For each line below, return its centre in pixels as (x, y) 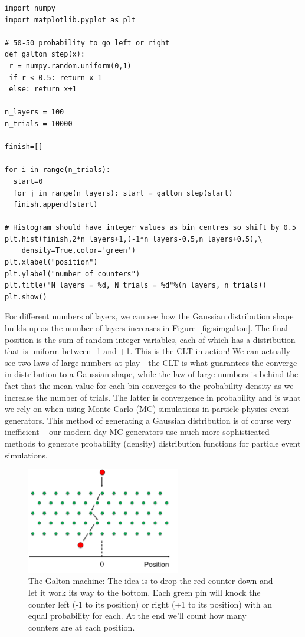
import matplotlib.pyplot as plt (70, 20)
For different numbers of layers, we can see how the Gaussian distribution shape (149, 316)
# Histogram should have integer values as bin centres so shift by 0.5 (150, 228)
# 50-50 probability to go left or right (87, 43)
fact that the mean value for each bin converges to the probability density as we (149, 385)
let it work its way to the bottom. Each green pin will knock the (145, 592)
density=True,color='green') (78, 251)
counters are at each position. (82, 627)
